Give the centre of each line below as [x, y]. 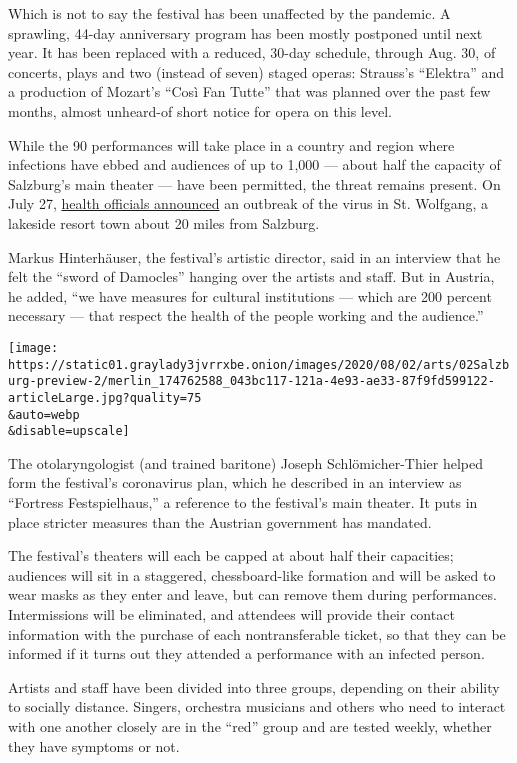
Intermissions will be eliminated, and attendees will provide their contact [231, 614]
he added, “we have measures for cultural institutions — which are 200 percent [250, 295]
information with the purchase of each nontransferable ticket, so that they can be [257, 633]
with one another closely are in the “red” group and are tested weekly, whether [250, 725]
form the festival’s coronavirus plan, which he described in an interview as [235, 482]
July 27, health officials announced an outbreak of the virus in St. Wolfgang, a [248, 203]
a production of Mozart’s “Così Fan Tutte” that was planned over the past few [249, 91]
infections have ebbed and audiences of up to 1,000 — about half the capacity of [254, 164]
